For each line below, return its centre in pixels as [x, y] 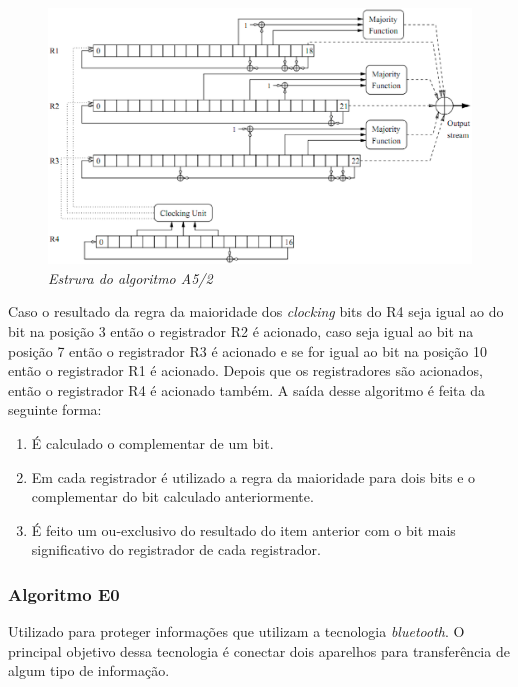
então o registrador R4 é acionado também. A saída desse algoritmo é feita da [246, 389]
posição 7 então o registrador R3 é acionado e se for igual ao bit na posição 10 [247, 350]
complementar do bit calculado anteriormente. [172, 496]
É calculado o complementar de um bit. [152, 443]
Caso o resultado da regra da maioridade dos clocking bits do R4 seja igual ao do [256, 311]
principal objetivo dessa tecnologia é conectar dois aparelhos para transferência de [259, 650]
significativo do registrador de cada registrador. [176, 549]
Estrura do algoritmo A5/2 [130, 277]
